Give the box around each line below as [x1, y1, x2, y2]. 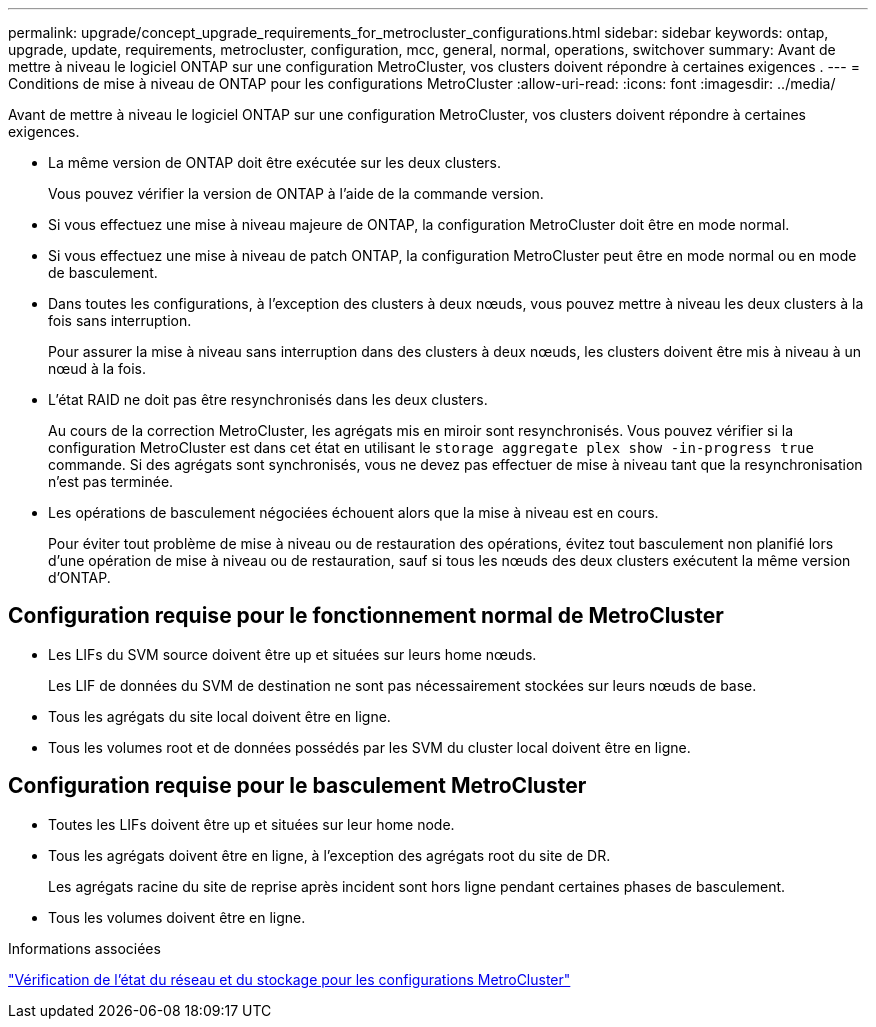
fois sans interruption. [48, 312, 192, 329]
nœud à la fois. [48, 360, 147, 377]
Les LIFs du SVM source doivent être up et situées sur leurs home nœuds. [48, 645, 537, 663]
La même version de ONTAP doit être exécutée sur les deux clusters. [48, 154, 502, 171]
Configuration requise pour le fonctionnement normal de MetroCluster [8, 603, 724, 629]
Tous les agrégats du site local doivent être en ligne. [48, 707, 391, 725]
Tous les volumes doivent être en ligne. [48, 908, 306, 926]
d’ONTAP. [48, 569, 111, 586]
